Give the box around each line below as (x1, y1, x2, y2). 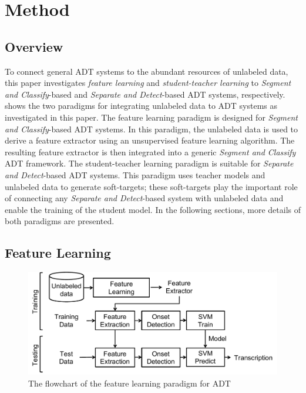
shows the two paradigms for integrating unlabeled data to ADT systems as (5, 99, 277, 112)
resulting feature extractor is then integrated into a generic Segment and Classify (5, 145, 296, 158)
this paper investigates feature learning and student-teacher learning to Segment (5, 76, 291, 89)
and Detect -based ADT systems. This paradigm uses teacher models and (5, 168, 265, 181)
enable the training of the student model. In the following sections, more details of (5, 203, 301, 215)
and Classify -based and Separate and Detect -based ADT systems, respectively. (5, 88, 285, 100)
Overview (5, 37, 63, 55)
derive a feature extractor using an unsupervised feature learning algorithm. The (5, 134, 295, 146)
